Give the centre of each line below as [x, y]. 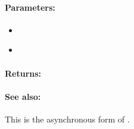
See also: [23, 96]
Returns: [23, 73]
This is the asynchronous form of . [67, 119]
